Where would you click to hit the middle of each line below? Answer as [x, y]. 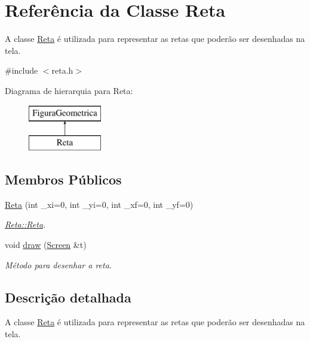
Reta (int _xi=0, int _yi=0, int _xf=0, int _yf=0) [99, 204]
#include [22, 70]
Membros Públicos [63, 179]
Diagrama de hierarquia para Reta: [69, 90]
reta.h [62, 70]
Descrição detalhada [68, 297]
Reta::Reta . [25, 224]
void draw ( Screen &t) [46, 245]
